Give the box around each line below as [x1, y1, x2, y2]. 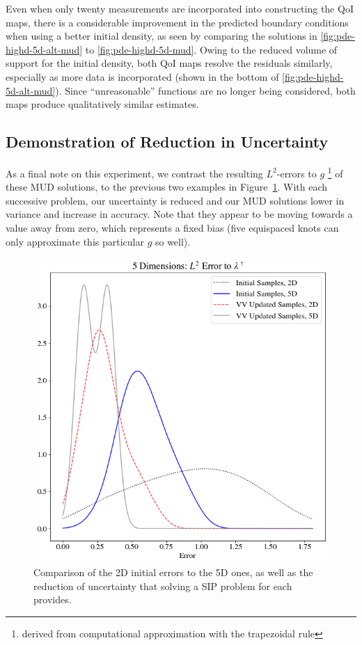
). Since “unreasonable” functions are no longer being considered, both [55, 83, 356, 97]
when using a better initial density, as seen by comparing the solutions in [6, 29, 317, 43]
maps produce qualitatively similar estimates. [6, 97, 199, 111]
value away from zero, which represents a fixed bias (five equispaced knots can [6, 220, 339, 234]
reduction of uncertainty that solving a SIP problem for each [33, 578, 292, 593]
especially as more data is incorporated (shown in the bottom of [6, 69, 279, 83]
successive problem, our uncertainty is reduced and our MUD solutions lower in [6, 193, 345, 207]
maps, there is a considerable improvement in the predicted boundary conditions [6, 15, 349, 29]
